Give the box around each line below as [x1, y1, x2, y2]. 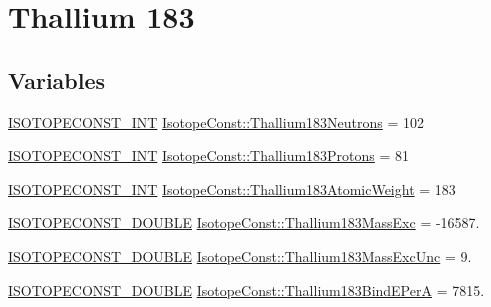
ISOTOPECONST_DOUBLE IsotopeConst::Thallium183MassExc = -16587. [8, 212, 480, 233]
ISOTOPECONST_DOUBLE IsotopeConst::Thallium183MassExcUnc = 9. [8, 245, 472, 266]
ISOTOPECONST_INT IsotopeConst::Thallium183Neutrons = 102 [8, 111, 425, 132]
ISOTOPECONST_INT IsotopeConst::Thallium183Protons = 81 [8, 145, 410, 166]
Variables [8, 64, 106, 95]
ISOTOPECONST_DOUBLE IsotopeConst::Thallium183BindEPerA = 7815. [8, 279, 485, 300]
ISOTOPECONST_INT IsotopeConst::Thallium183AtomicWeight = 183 [8, 178, 456, 199]
